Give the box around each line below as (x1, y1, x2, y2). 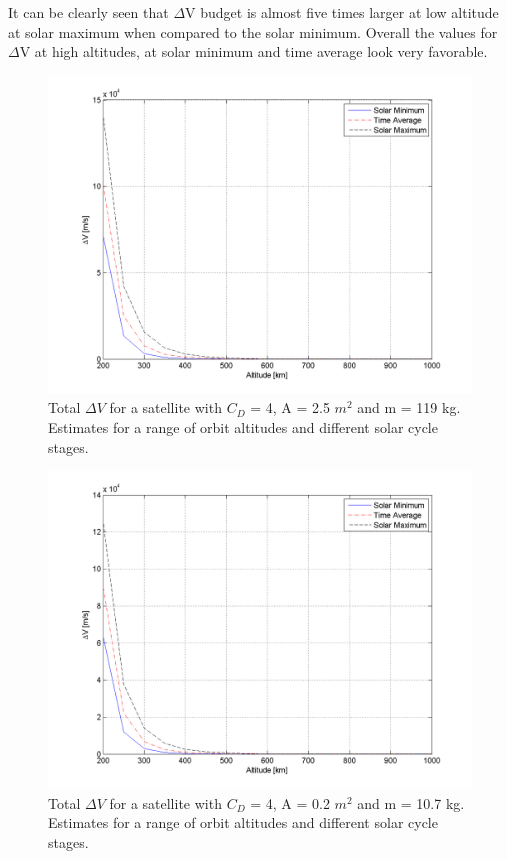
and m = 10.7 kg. (357, 792, 465, 813)
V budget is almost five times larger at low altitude (185, 2, 499, 22)
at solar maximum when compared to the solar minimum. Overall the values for (8, 21, 498, 42)
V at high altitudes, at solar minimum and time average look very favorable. (19, 41, 488, 62)
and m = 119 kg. (357, 397, 461, 418)
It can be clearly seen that (8, 2, 169, 22)
